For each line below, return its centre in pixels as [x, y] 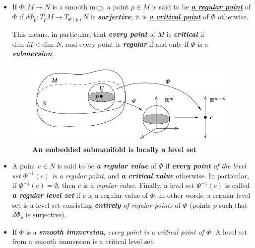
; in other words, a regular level [203, 195]
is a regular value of [118, 195]
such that [233, 205]
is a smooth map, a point [91, 6]
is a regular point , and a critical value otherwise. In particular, [150, 175]
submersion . [33, 53]
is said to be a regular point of [201, 6]
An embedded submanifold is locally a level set [114, 149]
